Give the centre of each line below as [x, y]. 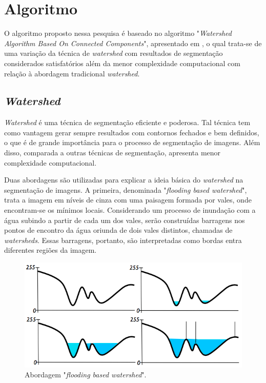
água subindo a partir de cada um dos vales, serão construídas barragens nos [125, 220]
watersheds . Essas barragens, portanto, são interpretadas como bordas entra [123, 240]
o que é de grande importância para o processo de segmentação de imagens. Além [132, 142]
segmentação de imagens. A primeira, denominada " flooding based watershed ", [126, 189]
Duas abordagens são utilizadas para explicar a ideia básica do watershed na [124, 180]
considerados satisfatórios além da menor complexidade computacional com [122, 63]
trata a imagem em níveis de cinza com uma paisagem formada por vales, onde [128, 200]
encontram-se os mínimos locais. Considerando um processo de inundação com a [130, 210]
